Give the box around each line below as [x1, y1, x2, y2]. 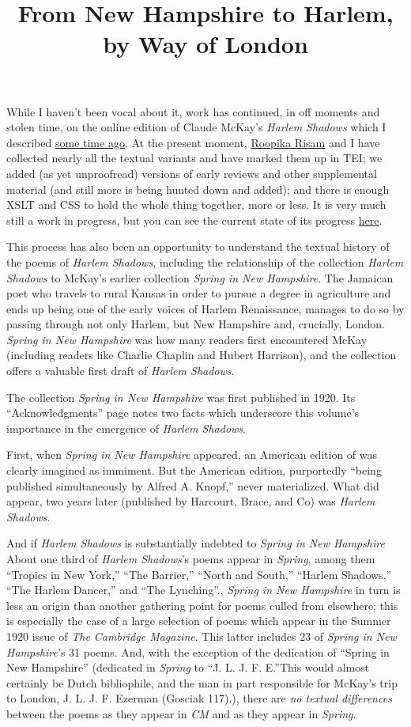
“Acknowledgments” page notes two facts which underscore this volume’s [6, 404, 360, 421]
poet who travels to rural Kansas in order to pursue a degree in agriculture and [6, 285, 391, 301]
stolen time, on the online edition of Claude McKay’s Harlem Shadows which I [6, 119, 386, 135]
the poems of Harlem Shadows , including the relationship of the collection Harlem [6, 253, 404, 270]
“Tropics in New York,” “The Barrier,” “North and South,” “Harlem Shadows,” [6, 566, 392, 582]
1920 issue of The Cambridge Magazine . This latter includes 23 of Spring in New [6, 627, 397, 644]
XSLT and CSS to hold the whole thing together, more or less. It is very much [6, 196, 386, 213]
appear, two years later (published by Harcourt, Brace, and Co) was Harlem [6, 493, 375, 509]
